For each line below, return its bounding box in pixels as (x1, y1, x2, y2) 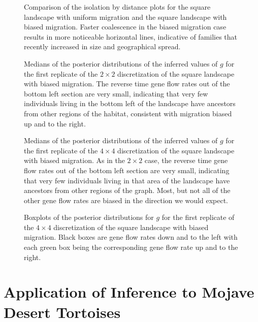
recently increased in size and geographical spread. (24, 41, 181, 52)
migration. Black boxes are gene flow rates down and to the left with (24, 232, 238, 242)
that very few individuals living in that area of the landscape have (24, 175, 230, 185)
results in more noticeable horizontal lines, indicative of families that (24, 31, 238, 42)
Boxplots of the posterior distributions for (24, 212, 154, 222)
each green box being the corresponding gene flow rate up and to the (24, 242, 238, 252)
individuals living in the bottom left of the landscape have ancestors (24, 98, 236, 109)
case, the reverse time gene (144, 155, 228, 166)
